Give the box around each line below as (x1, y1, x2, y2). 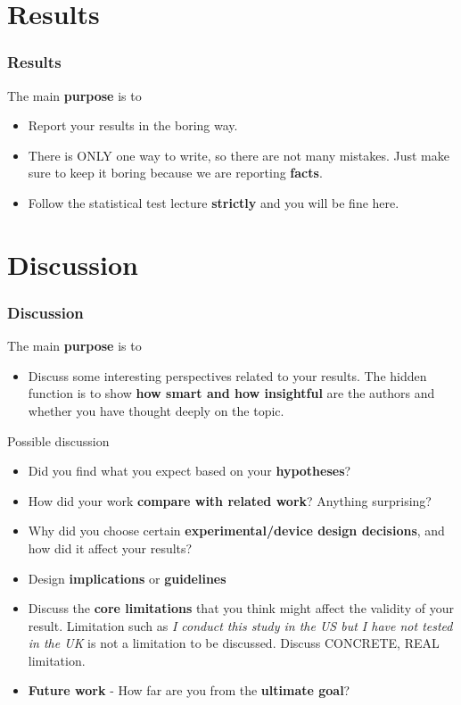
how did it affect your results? (28, 538, 193, 557)
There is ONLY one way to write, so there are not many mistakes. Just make (28, 145, 449, 164)
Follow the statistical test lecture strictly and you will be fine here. (28, 193, 399, 211)
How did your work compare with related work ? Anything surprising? (28, 491, 432, 510)
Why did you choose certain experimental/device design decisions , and (28, 521, 445, 540)
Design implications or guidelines (28, 568, 226, 587)
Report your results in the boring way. (28, 116, 238, 135)
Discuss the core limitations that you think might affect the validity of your (28, 599, 454, 618)
